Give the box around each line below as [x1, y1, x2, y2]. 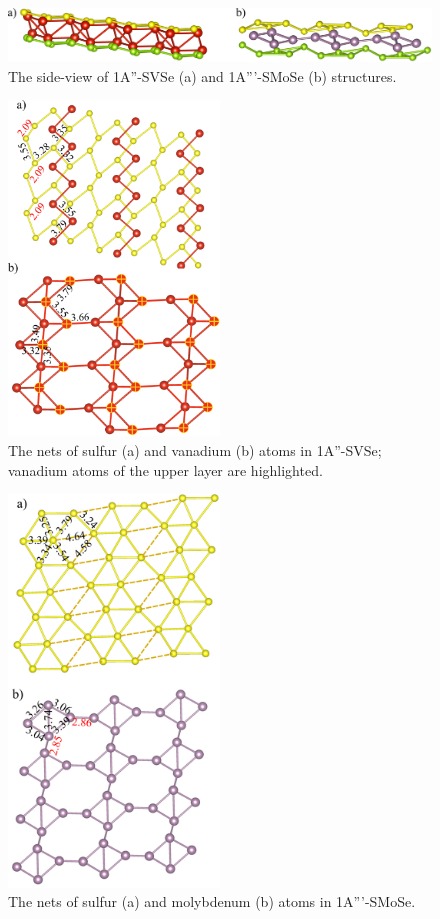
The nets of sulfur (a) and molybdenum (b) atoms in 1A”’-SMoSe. [8, 891, 416, 912]
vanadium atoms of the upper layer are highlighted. [8, 459, 323, 480]
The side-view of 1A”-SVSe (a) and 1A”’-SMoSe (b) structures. [8, 65, 397, 86]
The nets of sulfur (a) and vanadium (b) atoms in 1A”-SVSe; [8, 440, 382, 461]
